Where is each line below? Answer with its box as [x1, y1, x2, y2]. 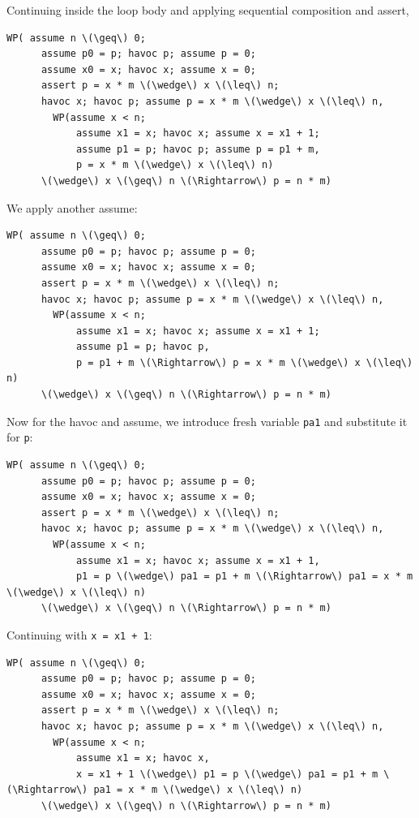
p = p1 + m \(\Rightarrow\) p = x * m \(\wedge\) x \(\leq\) [75, 356, 413, 368]
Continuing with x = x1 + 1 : [6, 626, 152, 643]
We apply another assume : [6, 199, 138, 216]
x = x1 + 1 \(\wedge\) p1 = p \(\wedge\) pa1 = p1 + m [75, 768, 378, 780]
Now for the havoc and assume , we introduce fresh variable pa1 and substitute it [6, 412, 408, 429]
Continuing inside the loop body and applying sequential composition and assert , [6, 2, 409, 18]
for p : [6, 428, 33, 446]
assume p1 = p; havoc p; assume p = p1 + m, [75, 143, 320, 155]
